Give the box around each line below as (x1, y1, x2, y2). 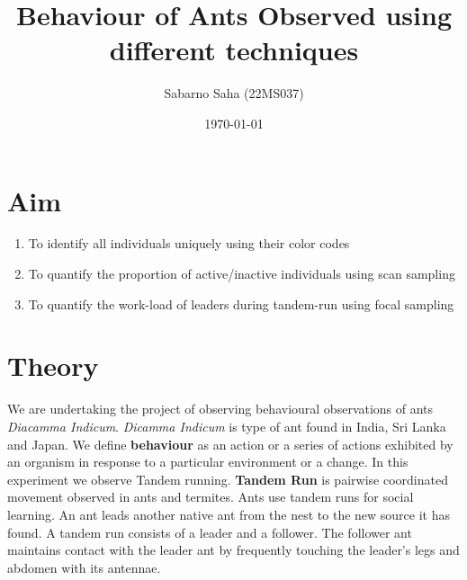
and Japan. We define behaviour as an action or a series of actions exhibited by (7, 434, 454, 453)
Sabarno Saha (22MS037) (164, 84, 304, 103)
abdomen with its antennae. (7, 558, 161, 576)
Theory (7, 347, 99, 384)
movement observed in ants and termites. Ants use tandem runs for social (7, 487, 414, 506)
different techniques (109, 31, 359, 68)
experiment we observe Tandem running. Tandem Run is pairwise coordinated (7, 469, 448, 488)
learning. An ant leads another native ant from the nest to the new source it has (7, 504, 451, 523)
